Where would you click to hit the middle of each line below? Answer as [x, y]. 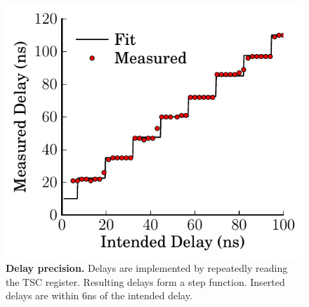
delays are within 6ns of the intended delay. [99, 295]
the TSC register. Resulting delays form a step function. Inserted [145, 281]
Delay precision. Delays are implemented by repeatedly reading [147, 268]
